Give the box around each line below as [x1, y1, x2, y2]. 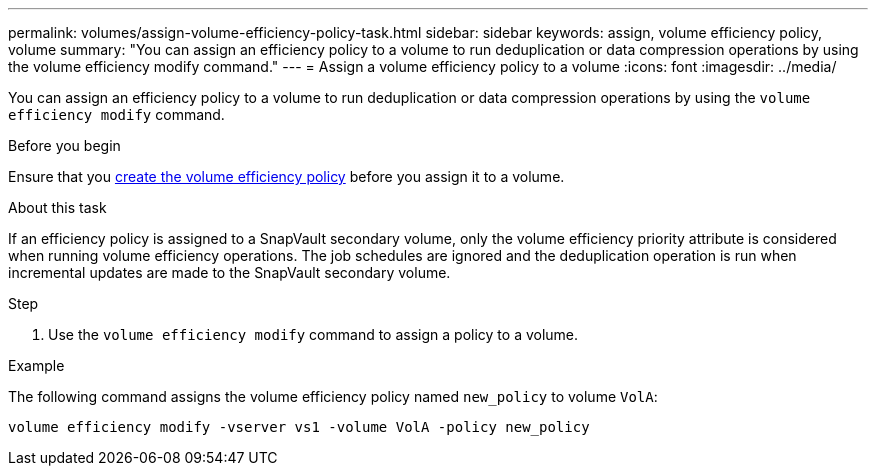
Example [8, 357, 65, 374]
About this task [8, 199, 107, 216]
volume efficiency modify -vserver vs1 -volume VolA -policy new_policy [8, 419, 590, 435]
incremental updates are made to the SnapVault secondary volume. [8, 264, 451, 281]
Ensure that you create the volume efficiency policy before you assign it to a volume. [8, 168, 565, 185]
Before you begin [8, 137, 121, 154]
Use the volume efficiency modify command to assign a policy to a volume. [48, 326, 579, 343]
